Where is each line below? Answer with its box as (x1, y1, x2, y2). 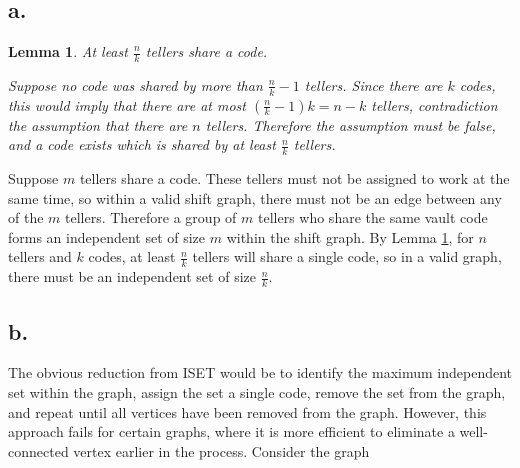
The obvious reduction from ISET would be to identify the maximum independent (8, 362, 512, 383)
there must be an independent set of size (8, 266, 256, 287)
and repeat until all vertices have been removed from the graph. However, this (8, 401, 487, 422)
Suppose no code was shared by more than (8, 74, 263, 95)
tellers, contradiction (371, 94, 498, 115)
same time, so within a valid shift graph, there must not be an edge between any (8, 187, 502, 208)
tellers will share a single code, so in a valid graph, (192, 246, 502, 267)
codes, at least (88, 246, 176, 267)
